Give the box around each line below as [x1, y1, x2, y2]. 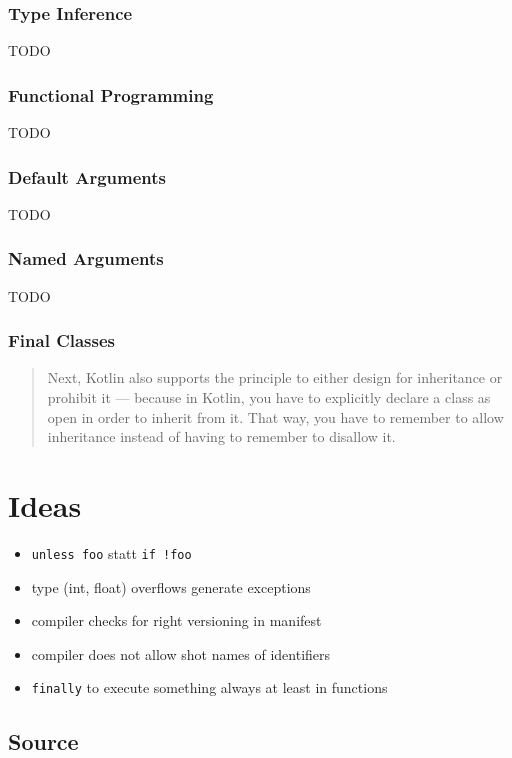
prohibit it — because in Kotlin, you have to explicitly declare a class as [47, 387, 491, 408]
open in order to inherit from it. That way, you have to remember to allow [47, 406, 504, 427]
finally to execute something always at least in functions [31, 677, 388, 698]
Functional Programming [8, 82, 214, 107]
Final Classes [8, 328, 116, 353]
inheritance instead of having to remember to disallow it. [47, 426, 396, 447]
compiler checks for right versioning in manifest [31, 610, 322, 631]
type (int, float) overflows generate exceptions [31, 576, 311, 597]
